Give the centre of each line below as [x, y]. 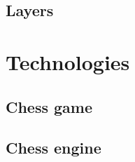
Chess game [49, 106]
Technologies [68, 61]
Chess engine [54, 148]
